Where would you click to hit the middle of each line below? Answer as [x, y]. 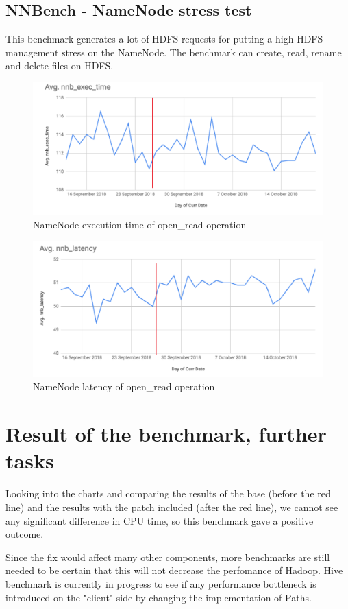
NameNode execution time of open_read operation [140, 224]
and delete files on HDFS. [60, 65]
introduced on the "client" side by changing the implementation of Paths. [159, 597]
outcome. [25, 534]
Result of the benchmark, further [166, 434]
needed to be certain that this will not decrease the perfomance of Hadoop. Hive [174, 570]
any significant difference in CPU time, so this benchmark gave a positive [160, 520]
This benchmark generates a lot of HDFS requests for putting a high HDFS [164, 39]
